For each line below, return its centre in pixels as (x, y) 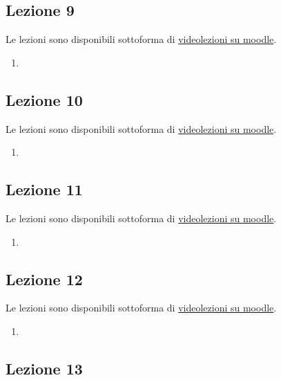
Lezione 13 (44, 368)
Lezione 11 (44, 189)
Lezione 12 (44, 279)
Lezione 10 (44, 99)
